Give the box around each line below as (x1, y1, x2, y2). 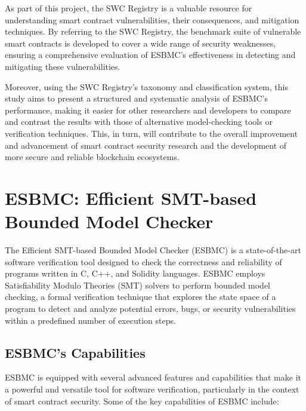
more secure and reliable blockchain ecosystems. (5, 151, 180, 163)
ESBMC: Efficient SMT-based (5, 185, 257, 210)
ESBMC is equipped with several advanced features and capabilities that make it (5, 371, 301, 384)
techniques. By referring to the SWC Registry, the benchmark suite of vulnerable (5, 25, 301, 38)
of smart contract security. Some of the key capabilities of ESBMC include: (5, 394, 279, 407)
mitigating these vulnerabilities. (5, 60, 120, 72)
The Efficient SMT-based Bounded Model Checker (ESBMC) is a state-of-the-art (5, 244, 301, 256)
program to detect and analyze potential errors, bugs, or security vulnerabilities (5, 302, 296, 314)
